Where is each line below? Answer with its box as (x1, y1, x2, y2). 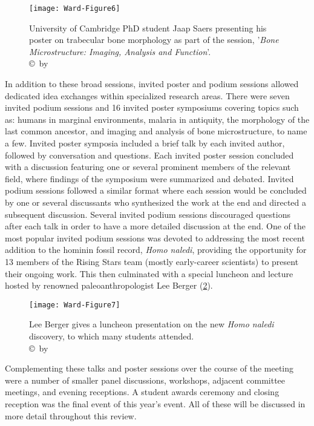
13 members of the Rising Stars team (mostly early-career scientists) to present (5, 255, 299, 267)
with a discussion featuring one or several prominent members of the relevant (5, 160, 291, 173)
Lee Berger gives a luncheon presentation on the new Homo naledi (29, 318, 274, 330)
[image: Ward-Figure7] (29, 300, 120, 309)
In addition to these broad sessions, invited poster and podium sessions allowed (5, 77, 299, 90)
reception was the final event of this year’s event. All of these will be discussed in (5, 397, 306, 410)
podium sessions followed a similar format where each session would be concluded (5, 184, 307, 197)
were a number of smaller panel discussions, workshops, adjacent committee (5, 373, 286, 386)
